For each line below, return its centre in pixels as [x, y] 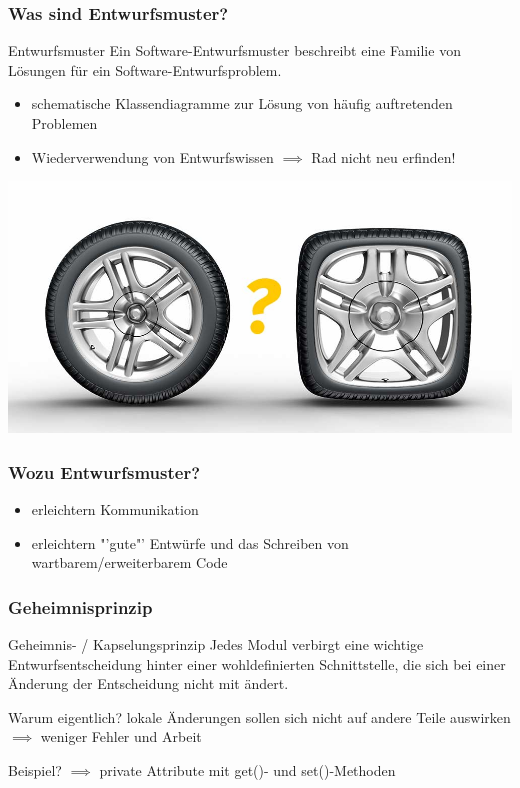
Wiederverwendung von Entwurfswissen [152, 156]
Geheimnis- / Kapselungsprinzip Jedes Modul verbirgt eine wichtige [216, 644]
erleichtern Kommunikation [115, 509]
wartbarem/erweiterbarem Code [129, 562]
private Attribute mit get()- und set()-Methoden [247, 769]
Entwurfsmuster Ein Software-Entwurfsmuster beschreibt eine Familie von [234, 50]
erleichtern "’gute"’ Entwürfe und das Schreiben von [190, 542]
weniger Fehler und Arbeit [121, 736]
